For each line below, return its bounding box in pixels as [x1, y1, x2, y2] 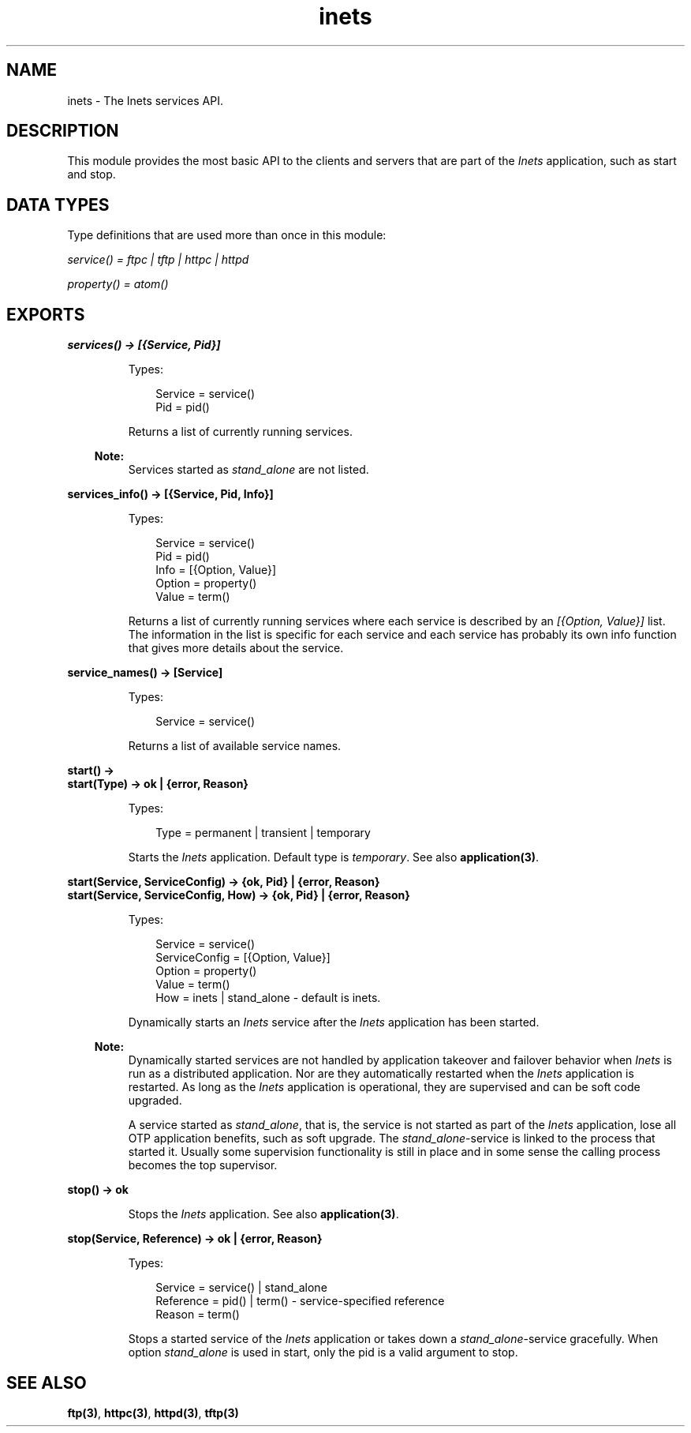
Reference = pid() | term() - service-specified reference [155, 1294, 445, 1308]
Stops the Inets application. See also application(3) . [128, 1207, 399, 1221]
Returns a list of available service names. [128, 739, 342, 753]
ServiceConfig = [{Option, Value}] [155, 951, 331, 965]
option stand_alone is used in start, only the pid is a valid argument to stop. [128, 1345, 518, 1360]
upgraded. [128, 1094, 182, 1108]
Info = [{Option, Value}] [155, 563, 277, 577]
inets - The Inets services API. [67, 93, 223, 107]
